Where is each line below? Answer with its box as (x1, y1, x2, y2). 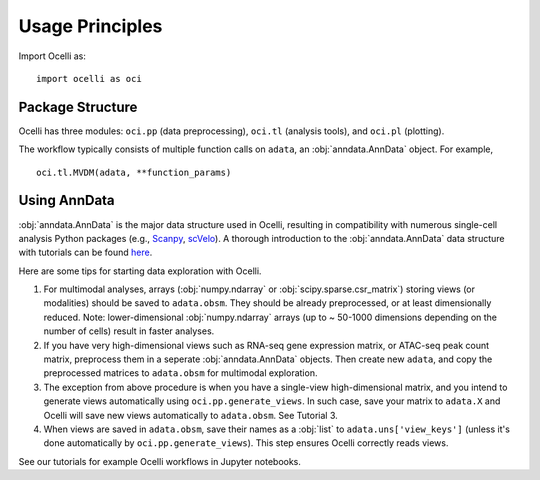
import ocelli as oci (36, 73, 142, 84)
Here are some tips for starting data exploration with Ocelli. (18, 265, 262, 277)
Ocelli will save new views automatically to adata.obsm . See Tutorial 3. (43, 409, 339, 421)
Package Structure (18, 98, 138, 115)
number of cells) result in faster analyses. (43, 325, 215, 337)
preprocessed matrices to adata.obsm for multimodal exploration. (43, 367, 318, 379)
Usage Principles (18, 15, 163, 37)
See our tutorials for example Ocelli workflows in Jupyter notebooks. (18, 455, 302, 467)
